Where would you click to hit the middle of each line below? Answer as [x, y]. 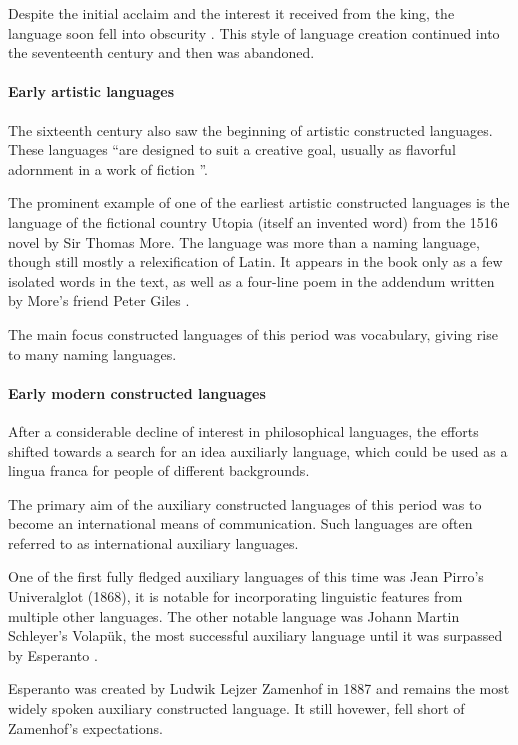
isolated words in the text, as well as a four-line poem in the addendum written [251, 280]
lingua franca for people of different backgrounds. [159, 470]
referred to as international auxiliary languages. [153, 542]
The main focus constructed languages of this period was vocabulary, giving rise [253, 333]
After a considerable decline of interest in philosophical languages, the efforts [243, 430]
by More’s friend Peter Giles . [99, 300]
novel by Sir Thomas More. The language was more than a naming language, [244, 241]
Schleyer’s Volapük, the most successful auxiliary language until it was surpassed [255, 635]
